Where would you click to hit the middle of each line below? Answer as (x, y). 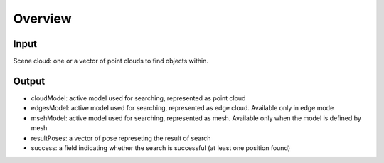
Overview (42, 19)
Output (29, 81)
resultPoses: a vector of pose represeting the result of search (121, 138)
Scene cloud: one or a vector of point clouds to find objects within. (111, 61)
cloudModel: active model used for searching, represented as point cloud (138, 98)
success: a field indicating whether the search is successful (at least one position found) (161, 148)
